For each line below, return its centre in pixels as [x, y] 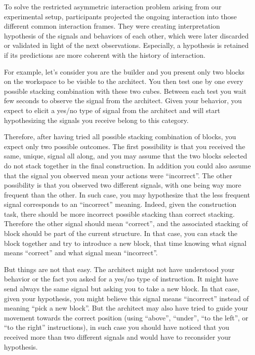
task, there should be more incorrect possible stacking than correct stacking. [119, 214]
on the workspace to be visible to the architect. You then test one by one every [124, 81]
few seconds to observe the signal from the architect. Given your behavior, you [123, 100]
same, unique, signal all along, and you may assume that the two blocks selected [126, 156]
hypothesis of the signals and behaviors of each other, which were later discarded [126, 35]
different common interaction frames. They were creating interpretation [112, 26]
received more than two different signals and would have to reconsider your [118, 337]
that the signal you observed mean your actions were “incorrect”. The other [118, 175]
